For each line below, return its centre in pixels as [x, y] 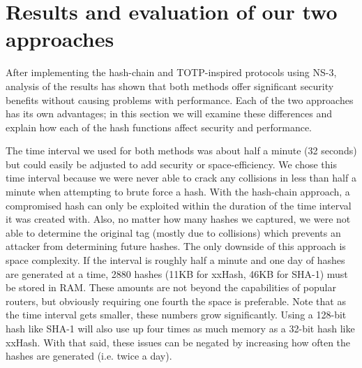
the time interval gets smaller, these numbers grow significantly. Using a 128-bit [176, 315]
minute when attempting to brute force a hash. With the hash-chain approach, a [178, 192]
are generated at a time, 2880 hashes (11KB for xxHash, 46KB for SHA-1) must [177, 273]
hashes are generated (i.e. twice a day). [89, 356]
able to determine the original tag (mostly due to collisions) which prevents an [173, 232]
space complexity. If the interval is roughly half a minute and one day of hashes [175, 260]
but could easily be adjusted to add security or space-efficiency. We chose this [171, 164]
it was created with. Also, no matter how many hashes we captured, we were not [178, 219]
